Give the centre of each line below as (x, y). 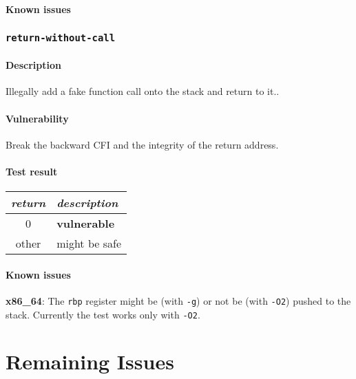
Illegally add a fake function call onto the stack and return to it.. (143, 91)
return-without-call (61, 38)
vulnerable (86, 224)
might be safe (89, 243)
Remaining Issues (90, 361)
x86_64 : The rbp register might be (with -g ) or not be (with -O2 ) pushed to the (178, 300)
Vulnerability (37, 118)
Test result (32, 171)
